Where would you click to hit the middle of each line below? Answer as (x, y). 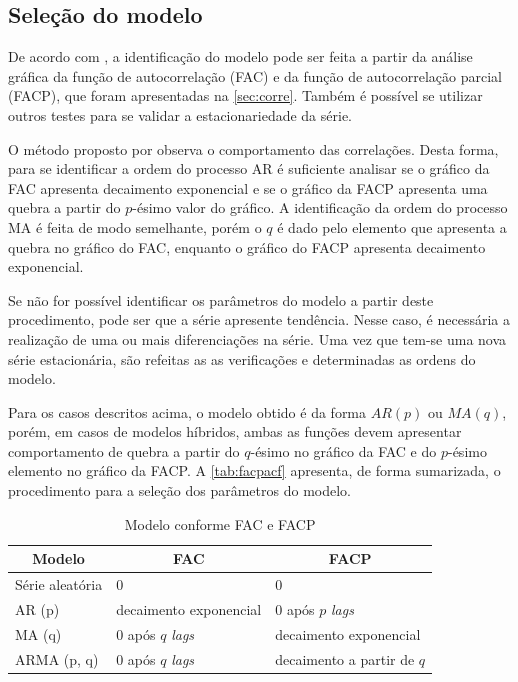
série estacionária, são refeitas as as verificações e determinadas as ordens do (242, 358)
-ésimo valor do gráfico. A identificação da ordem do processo (320, 207)
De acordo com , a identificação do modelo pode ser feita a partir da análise (240, 56)
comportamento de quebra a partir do (124, 450)
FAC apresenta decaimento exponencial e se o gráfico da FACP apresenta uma (248, 187)
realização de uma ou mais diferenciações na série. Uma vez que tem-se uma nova (257, 338)
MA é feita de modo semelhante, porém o (135, 226)
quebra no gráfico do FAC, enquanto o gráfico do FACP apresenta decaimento (247, 246)
